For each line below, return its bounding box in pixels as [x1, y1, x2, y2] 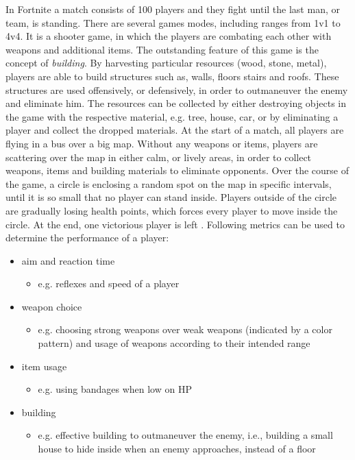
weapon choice [21, 299, 82, 313]
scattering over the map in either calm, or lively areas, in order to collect [5, 149, 312, 164]
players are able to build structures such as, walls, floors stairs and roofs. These [5, 69, 339, 83]
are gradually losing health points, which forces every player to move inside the [5, 203, 338, 217]
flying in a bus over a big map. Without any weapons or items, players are [5, 136, 318, 150]
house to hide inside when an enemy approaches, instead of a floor [38, 441, 316, 456]
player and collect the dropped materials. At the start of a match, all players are [5, 123, 344, 137]
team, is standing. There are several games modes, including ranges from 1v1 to [5, 15, 341, 29]
